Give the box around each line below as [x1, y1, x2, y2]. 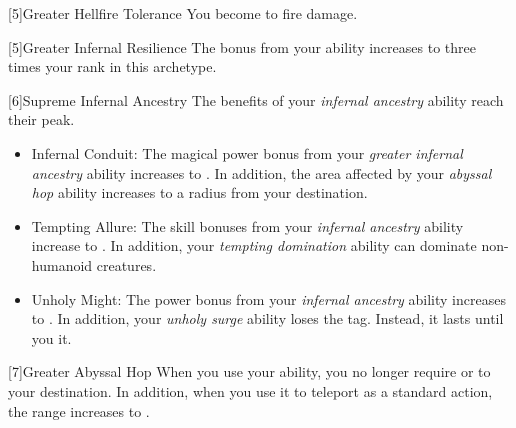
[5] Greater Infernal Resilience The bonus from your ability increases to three [8, 36, 476, 57]
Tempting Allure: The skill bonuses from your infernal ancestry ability [31, 215, 464, 236]
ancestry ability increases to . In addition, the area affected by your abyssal [31, 162, 492, 183]
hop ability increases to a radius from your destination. [31, 182, 368, 203]
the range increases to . [8, 400, 150, 421]
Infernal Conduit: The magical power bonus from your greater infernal [31, 142, 463, 163]
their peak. [8, 109, 75, 130]
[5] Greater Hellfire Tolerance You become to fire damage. [8, 3, 358, 23]
